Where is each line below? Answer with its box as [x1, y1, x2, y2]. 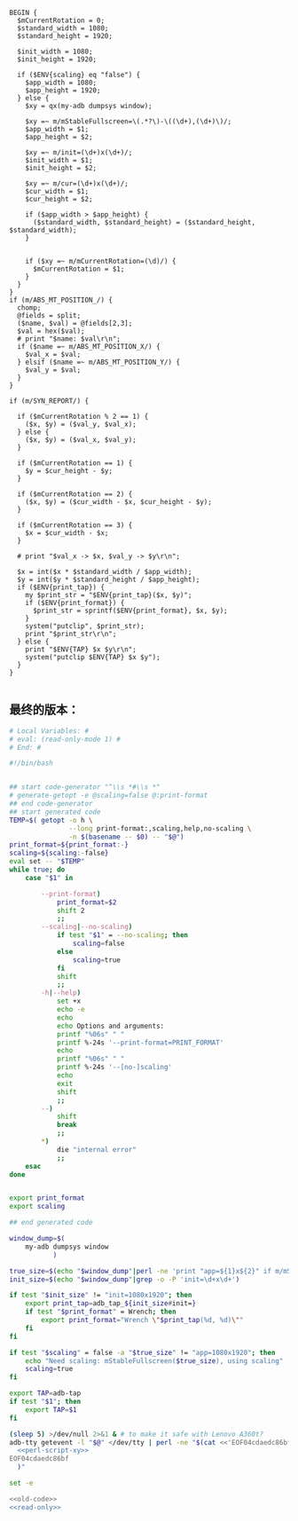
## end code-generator [9, 800, 93, 808]
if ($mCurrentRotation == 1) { [17, 459, 133, 468]
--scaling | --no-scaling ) [41, 923, 133, 932]
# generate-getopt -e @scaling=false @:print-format [9, 791, 208, 800]
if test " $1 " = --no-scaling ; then [56, 931, 189, 940]
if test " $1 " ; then [9, 1398, 82, 1407]
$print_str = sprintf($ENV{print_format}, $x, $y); [32, 606, 228, 615]
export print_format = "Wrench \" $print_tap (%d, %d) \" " [41, 1316, 244, 1325]
